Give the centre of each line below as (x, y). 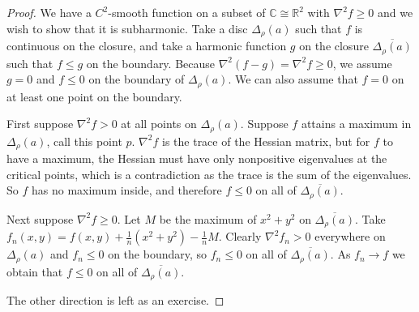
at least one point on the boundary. (94, 96)
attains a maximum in (356, 124)
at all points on (159, 124)
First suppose (40, 124)
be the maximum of (208, 218)
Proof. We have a (49, 12)
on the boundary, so (158, 254)
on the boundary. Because (151, 63)
